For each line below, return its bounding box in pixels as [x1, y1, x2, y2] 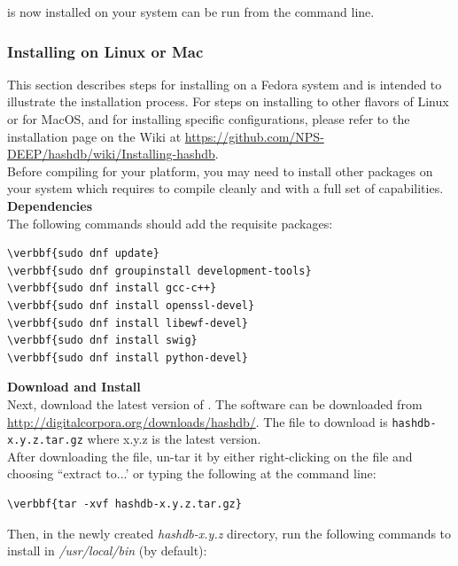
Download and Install [7, 377, 141, 396]
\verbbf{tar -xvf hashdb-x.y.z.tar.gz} [7, 498, 242, 510]
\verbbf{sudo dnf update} [7, 247, 159, 260]
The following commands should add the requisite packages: [7, 213, 333, 232]
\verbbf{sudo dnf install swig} [7, 334, 198, 347]
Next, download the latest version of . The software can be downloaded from [7, 394, 423, 413]
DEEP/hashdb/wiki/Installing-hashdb [7, 144, 215, 163]
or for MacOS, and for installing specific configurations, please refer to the [7, 110, 410, 128]
